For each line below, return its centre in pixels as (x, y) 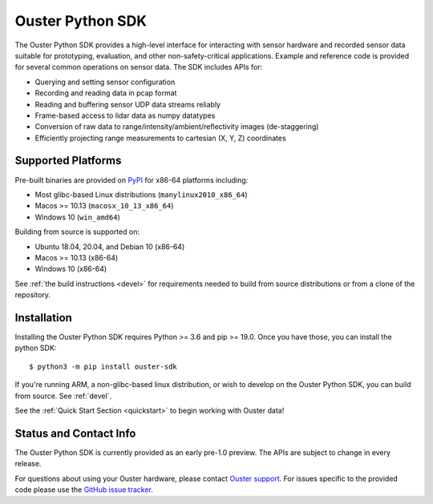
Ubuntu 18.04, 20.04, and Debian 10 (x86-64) (110, 246)
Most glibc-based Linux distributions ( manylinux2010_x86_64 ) (141, 194)
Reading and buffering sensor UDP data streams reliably (127, 104)
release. (28, 464)
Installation (43, 318)
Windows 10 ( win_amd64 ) (77, 217)
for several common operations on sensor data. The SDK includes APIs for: (139, 67)
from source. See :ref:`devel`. (63, 396)
